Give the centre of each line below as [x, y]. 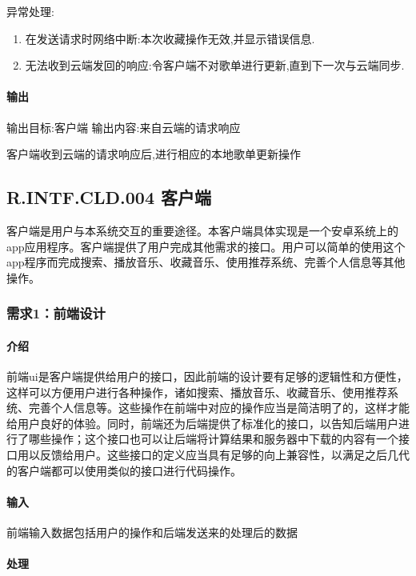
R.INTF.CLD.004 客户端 [109, 197]
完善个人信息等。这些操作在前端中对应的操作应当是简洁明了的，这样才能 [219, 408]
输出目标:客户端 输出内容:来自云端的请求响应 [124, 127]
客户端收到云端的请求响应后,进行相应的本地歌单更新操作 [154, 154]
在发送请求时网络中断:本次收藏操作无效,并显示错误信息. [170, 38]
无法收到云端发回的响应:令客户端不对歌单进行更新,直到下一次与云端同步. [215, 65]
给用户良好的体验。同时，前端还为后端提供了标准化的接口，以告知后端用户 [202, 423]
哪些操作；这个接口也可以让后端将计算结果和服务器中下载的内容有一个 [213, 439]
